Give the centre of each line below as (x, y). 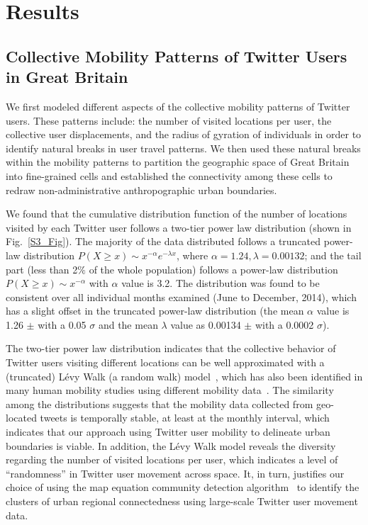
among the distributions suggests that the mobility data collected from (160, 403)
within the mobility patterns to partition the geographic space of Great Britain (178, 162)
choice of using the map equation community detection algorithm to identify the (183, 487)
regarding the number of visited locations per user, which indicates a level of (172, 459)
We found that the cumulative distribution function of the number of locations (177, 214)
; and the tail (333, 255)
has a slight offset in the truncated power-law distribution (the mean (155, 311)
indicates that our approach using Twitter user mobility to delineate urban (168, 432)
